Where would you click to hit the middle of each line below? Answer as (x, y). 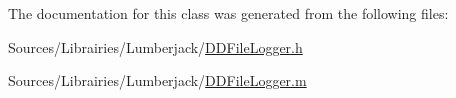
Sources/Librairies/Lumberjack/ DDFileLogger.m (157, 80)
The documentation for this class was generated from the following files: (228, 13)
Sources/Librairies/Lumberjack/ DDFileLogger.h (155, 46)
